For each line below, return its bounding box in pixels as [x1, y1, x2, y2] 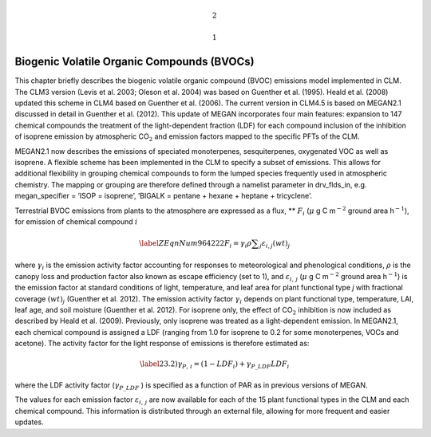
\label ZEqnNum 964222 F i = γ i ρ [138, 238, 252, 250]
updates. [14, 417, 44, 427]
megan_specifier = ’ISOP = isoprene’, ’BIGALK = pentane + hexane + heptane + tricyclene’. [14, 191, 313, 201]
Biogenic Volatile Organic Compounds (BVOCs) [14, 55, 255, 69]
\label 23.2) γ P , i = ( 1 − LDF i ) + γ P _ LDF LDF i [140, 360, 290, 371]
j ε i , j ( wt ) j [259, 238, 291, 250]
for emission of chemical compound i [14, 216, 138, 226]
